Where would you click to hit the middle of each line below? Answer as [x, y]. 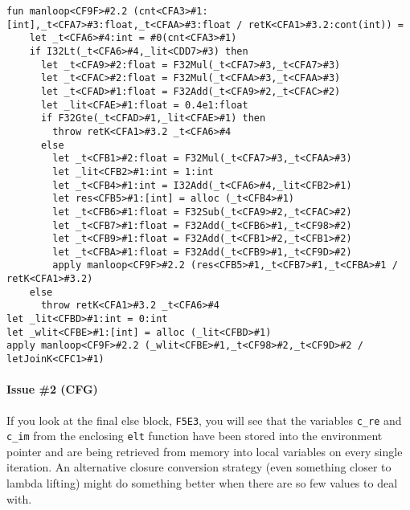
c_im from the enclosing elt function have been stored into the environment [195, 436]
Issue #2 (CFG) [52, 389]
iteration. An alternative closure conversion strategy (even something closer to [199, 467]
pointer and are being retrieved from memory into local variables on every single [205, 451]
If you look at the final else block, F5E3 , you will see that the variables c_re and [204, 420]
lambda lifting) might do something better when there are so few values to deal [202, 483]
